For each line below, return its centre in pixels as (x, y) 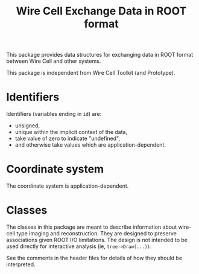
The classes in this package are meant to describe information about (92, 227)
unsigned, (27, 126)
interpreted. (21, 264)
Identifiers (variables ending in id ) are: (54, 114)
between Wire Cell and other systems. (54, 61)
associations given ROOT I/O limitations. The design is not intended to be (97, 240)
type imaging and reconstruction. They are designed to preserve (96, 233)
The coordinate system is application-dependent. (68, 186)
